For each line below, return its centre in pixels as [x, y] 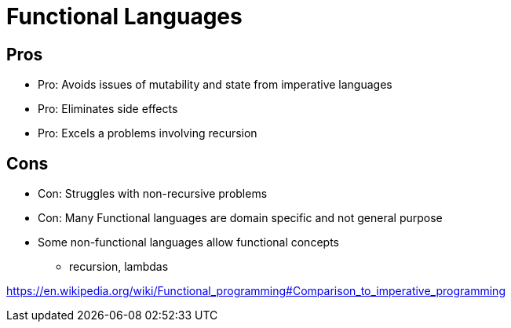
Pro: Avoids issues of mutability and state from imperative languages [215, 85]
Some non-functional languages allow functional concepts [188, 242]
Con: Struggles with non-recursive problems [153, 194]
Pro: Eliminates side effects [108, 109]
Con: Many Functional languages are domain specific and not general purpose [240, 218]
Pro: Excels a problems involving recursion [148, 133]
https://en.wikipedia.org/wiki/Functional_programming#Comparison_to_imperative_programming [256, 291]
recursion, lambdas [119, 267]
